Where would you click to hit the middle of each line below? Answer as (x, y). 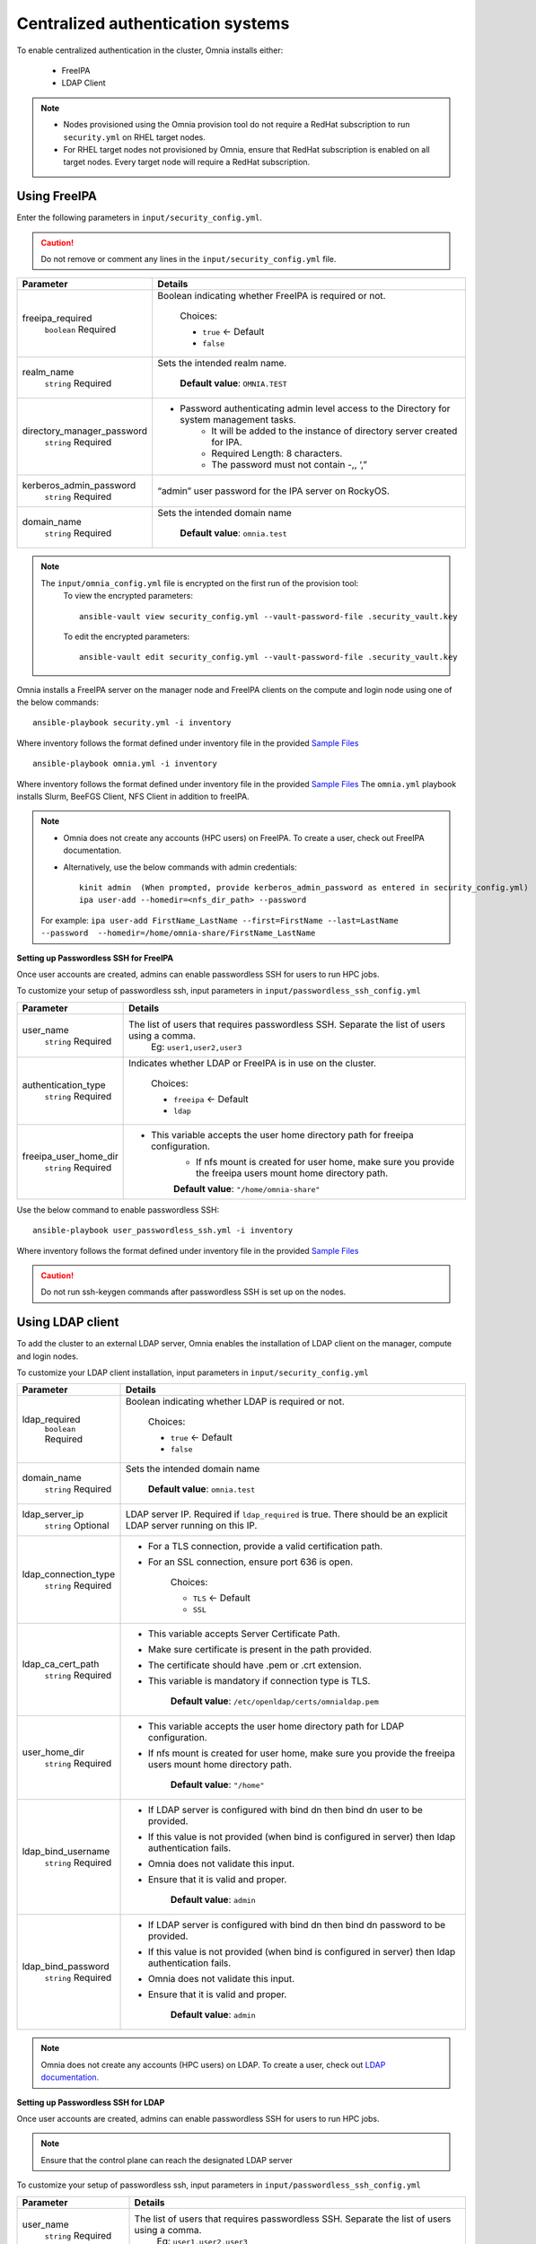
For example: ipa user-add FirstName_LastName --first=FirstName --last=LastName (220, 920)
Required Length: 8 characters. (277, 453)
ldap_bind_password (66, 1967)
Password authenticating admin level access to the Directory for (315, 408)
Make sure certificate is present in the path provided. (260, 1650)
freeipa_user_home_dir (70, 1156)
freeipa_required (57, 318)
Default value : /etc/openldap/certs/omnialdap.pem (274, 1701)
